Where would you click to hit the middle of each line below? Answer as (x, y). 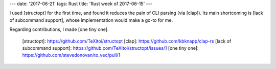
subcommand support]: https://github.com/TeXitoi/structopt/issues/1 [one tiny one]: (110, 48)
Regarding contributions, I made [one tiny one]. (59, 29)
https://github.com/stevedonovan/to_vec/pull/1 (71, 55)
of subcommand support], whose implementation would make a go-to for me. (91, 20)
